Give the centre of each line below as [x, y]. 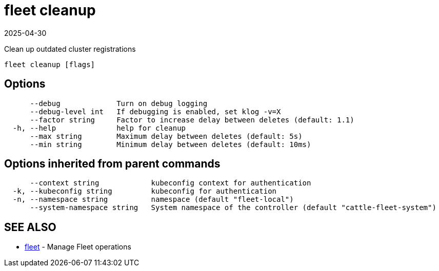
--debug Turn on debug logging [119, 103]
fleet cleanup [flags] [50, 64]
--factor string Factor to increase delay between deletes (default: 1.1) [192, 120]
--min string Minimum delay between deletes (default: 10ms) [171, 144]
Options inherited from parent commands [112, 164]
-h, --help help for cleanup [99, 128]
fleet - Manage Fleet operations [78, 247]
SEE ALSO [30, 227]
